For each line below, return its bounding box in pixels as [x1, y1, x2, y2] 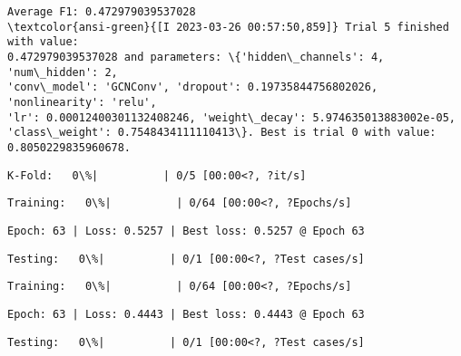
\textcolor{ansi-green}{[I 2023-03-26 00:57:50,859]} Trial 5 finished [7, 20, 449, 34]
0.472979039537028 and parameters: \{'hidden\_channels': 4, [7, 50, 385, 63]
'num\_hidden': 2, [7, 65, 118, 79]
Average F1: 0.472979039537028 [7, 5, 196, 18]
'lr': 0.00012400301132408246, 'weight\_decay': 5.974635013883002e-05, [7, 111, 456, 124]
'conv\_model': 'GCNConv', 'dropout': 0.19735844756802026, [7, 81, 378, 94]
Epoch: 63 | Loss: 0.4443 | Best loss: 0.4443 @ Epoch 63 [7, 307, 365, 321]
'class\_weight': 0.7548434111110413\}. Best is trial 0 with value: [7, 126, 436, 140]
